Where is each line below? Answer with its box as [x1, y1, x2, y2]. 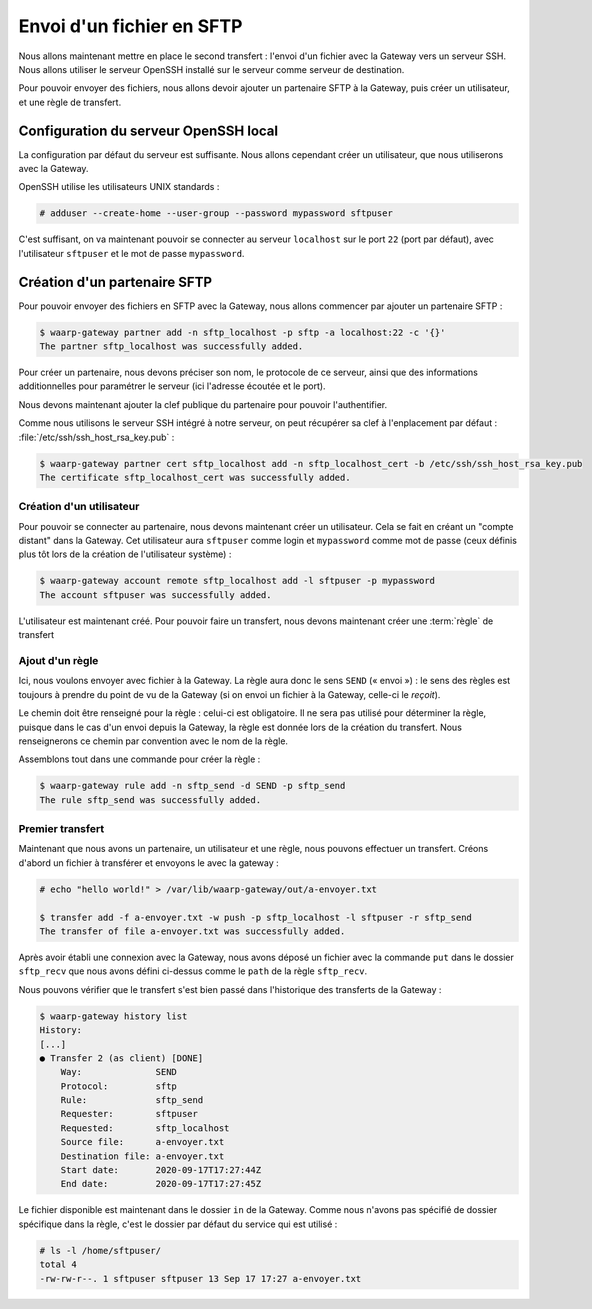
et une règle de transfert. [18, 96, 122, 108]
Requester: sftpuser [60, 1108, 199, 1120]
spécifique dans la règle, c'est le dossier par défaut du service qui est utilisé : [18, 1218, 338, 1230]
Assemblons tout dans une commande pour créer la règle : [18, 753, 261, 765]
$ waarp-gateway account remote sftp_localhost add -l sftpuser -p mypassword [39, 575, 435, 587]
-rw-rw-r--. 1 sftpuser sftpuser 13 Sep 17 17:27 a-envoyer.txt [39, 1273, 362, 1284]
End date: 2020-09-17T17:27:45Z [60, 1178, 262, 1190]
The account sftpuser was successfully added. [39, 589, 272, 600]
